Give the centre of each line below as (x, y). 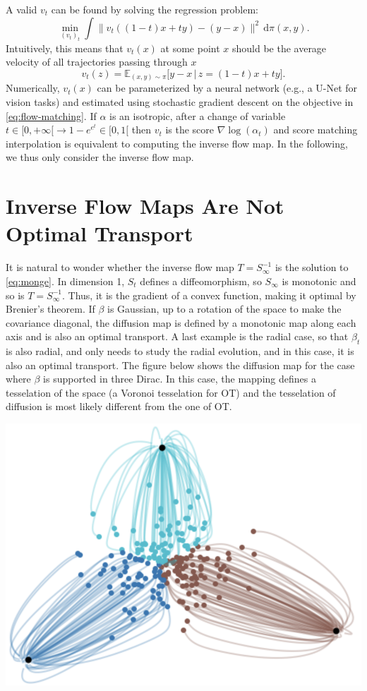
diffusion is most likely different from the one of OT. (119, 406)
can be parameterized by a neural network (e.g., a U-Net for (227, 88)
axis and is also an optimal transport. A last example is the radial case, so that (177, 336)
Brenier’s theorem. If (50, 309)
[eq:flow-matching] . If (51, 115)
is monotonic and (319, 281)
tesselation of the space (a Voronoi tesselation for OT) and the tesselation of (171, 392)
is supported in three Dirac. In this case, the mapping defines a (180, 379)
